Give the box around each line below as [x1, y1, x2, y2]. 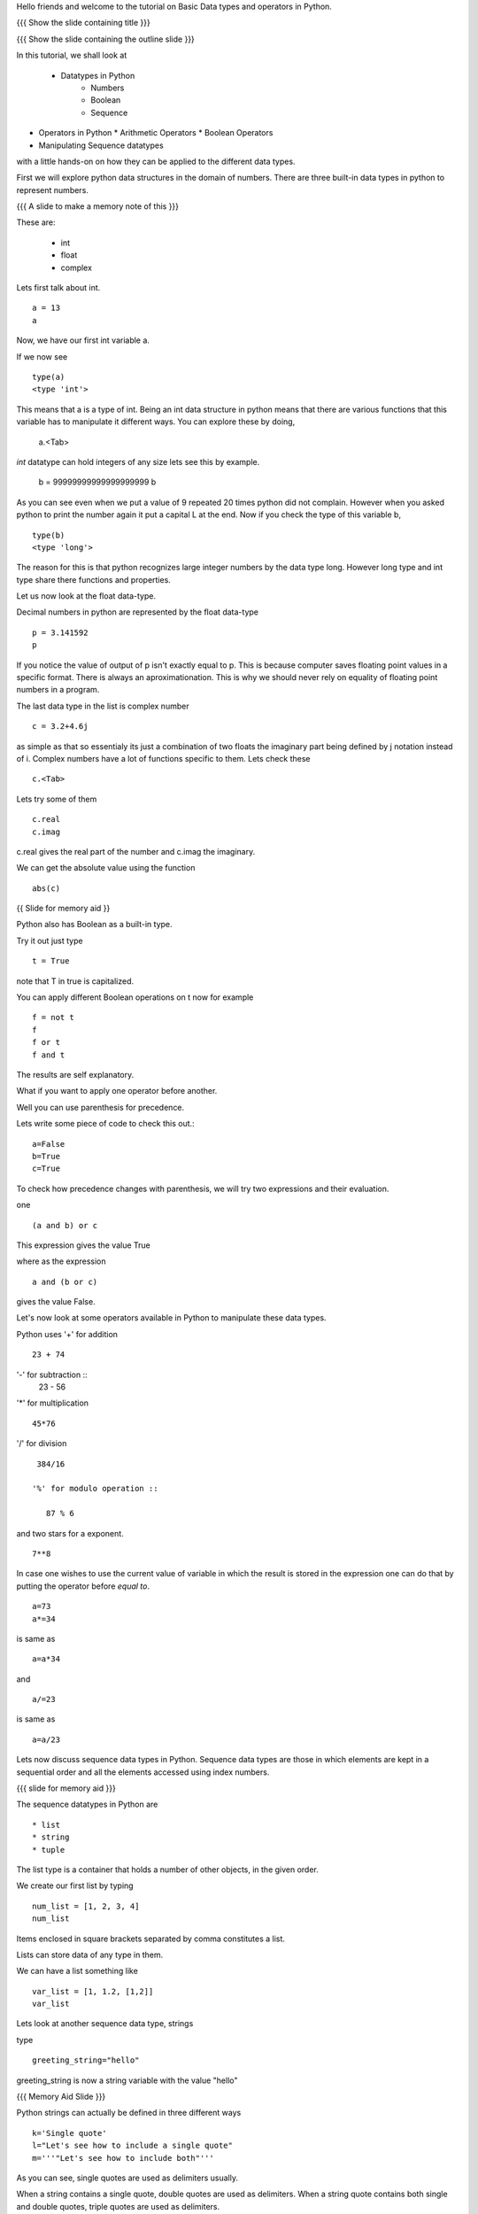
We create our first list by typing [16, 1880, 134, 1891]
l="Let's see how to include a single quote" [32, 2140, 234, 2151]
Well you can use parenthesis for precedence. [16, 1102, 185, 1112]
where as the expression [16, 1256, 106, 1266]
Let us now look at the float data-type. [16, 591, 157, 601]
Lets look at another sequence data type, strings [16, 2018, 194, 2029]
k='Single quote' [32, 2128, 107, 2138]
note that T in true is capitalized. [16, 975, 135, 987]
